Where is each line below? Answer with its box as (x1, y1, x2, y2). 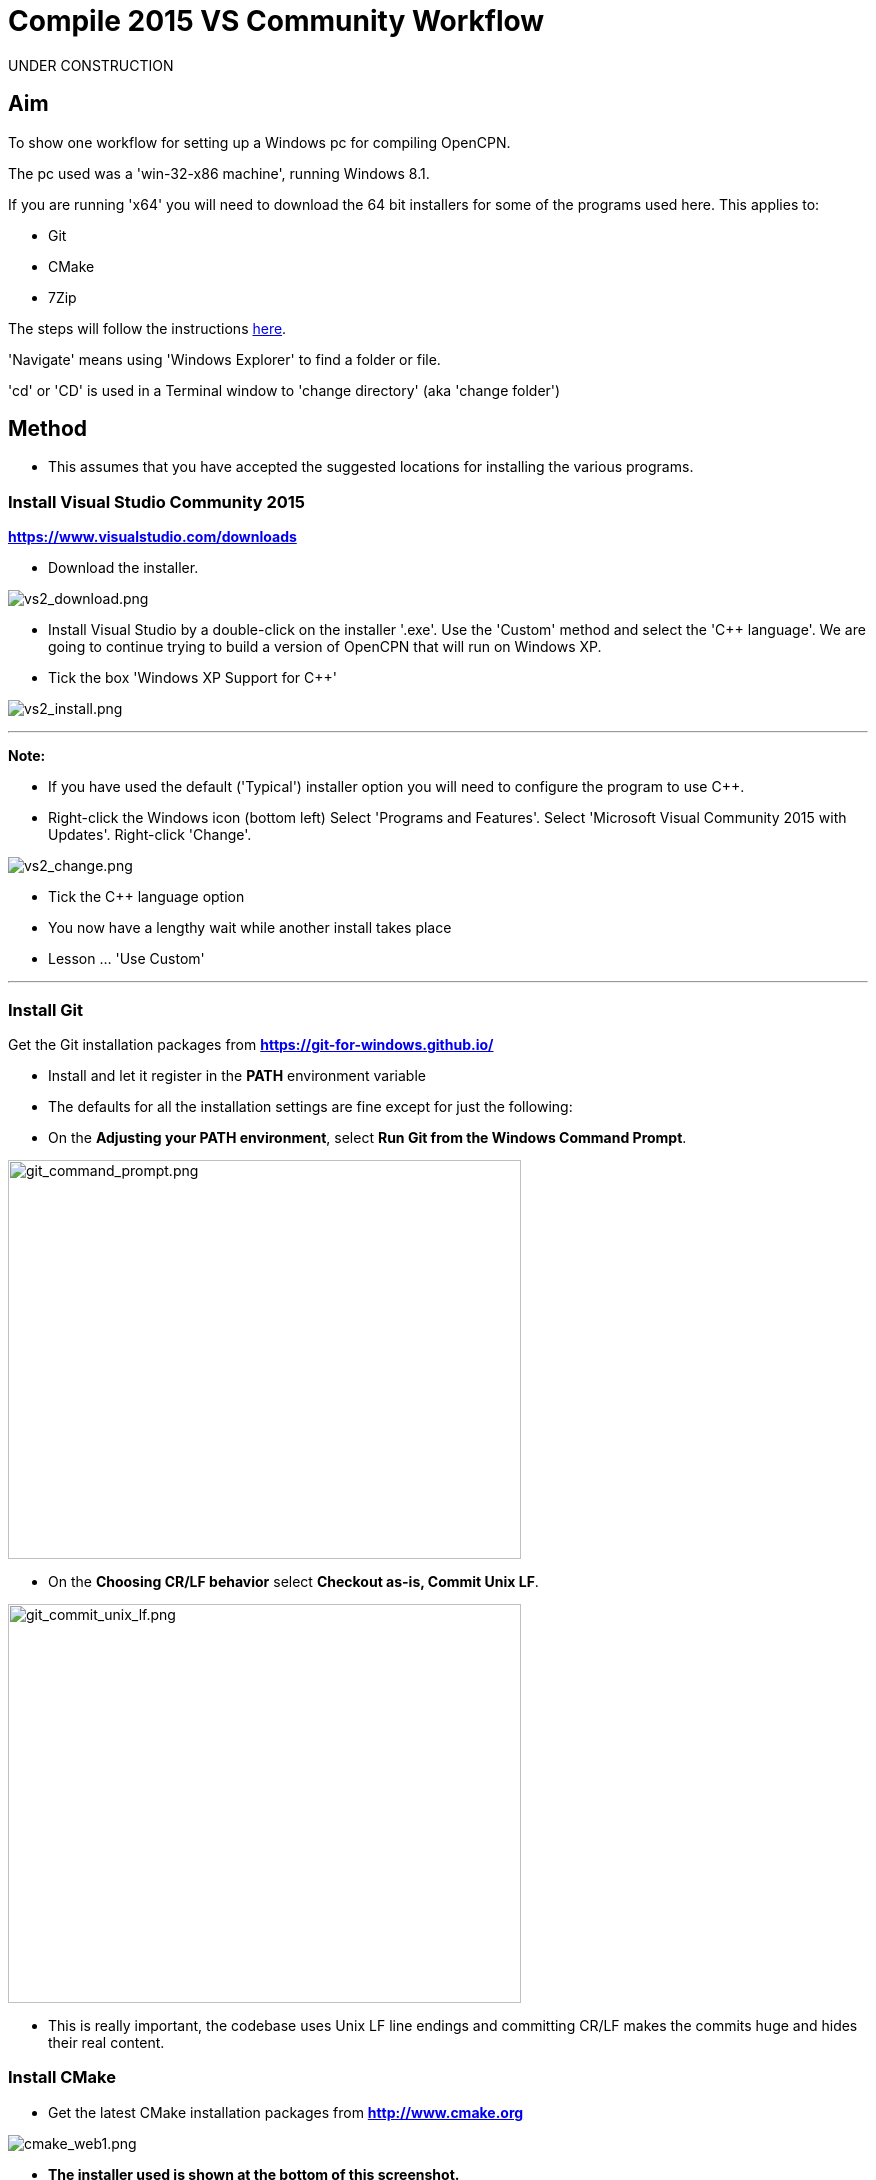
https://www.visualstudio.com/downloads (8, 528, 297, 546)
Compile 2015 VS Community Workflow (8, 4, 545, 38)
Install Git (8, 999, 83, 1020)
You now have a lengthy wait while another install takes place (48, 919, 452, 937)
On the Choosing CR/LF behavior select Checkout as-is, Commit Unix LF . (48, 1572, 539, 1590)
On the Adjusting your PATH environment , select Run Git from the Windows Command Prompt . (48, 1128, 687, 1146)
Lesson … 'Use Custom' (48, 950, 205, 968)
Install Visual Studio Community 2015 (8, 491, 306, 512)
